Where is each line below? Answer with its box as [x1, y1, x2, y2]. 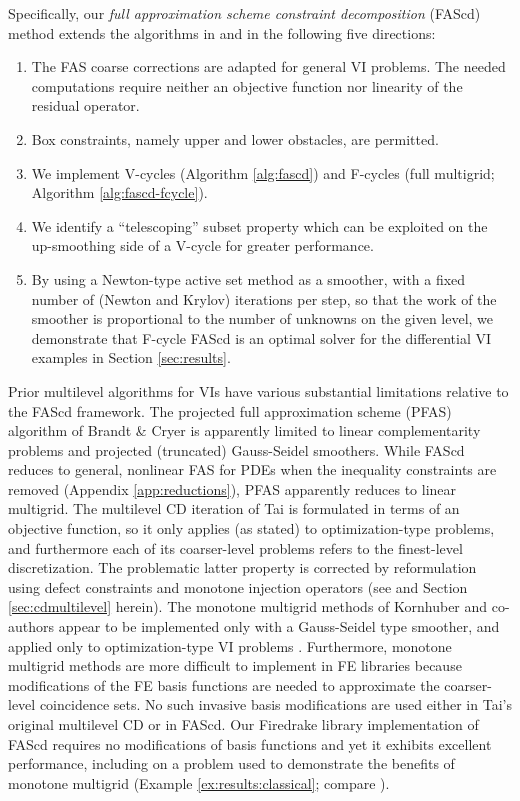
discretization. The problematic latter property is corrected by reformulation [8, 557, 477, 578]
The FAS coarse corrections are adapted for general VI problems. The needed [31, 56, 506, 77]
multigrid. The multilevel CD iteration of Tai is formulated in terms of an [8, 498, 460, 519]
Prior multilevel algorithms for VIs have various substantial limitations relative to [8, 380, 509, 401]
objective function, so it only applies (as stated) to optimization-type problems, [8, 518, 495, 539]
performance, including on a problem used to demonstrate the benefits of [8, 753, 455, 774]
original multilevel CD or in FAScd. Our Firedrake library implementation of [8, 714, 479, 734]
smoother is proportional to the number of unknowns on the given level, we [31, 308, 494, 329]
